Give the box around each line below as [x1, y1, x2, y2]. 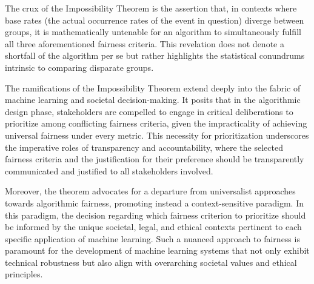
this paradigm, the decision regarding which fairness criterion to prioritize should [5, 208, 306, 221]
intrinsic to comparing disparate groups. [5, 61, 154, 73]
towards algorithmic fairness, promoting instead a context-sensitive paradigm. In [5, 196, 304, 209]
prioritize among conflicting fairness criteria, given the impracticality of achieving [5, 117, 307, 130]
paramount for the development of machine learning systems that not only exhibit [5, 244, 310, 257]
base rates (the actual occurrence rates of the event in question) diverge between [5, 13, 304, 26]
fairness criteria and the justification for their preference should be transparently [5, 153, 304, 165]
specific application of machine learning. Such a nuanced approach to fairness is [5, 232, 300, 245]
